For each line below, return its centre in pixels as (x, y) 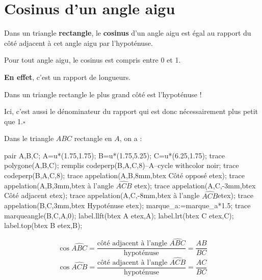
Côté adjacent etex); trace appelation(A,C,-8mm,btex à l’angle (102, 195)
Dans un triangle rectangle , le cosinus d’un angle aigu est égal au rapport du (128, 33)
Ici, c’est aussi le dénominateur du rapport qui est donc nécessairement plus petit (131, 111)
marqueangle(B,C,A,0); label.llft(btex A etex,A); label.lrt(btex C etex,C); (119, 215)
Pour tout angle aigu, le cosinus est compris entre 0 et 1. (93, 60)
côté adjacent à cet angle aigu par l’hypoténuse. (78, 43)
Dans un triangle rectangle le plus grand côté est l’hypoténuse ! (103, 94)
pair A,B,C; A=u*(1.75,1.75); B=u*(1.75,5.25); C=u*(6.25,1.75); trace (114, 155)
